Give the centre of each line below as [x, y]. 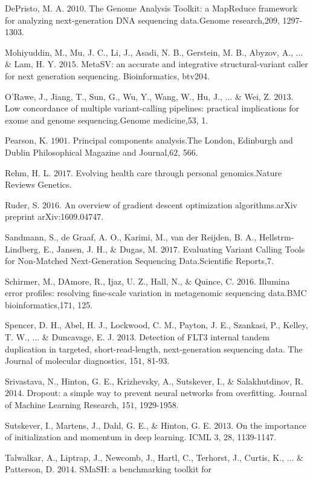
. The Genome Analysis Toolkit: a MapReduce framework [191, 8]
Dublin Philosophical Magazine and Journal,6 [89, 152]
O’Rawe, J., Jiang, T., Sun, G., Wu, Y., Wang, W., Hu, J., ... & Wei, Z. [138, 96]
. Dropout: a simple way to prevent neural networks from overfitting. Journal [164, 393]
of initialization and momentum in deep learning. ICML [108, 437]
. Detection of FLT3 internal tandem [202, 337]
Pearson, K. [27, 140]
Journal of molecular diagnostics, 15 [72, 361]
